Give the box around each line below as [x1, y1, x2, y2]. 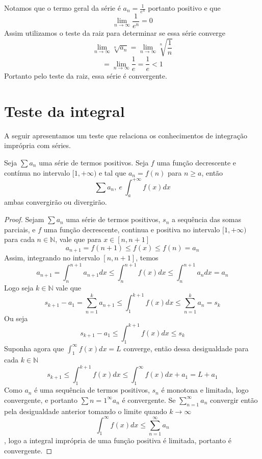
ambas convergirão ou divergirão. [4, 197, 107, 207]
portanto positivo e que [148, 3, 221, 13]
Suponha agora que [4, 343, 64, 353]
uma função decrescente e [156, 157, 237, 167]
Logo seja [4, 282, 34, 293]
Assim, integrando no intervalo [4, 252, 100, 263]
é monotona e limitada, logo [161, 384, 249, 395]
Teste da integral [4, 100, 125, 121]
